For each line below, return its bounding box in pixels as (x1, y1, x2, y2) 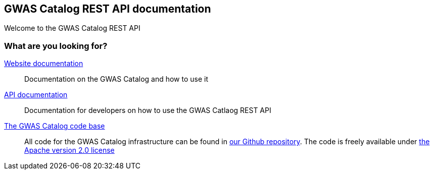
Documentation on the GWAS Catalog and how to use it (24, 75, 209, 84)
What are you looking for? (4, 40, 108, 51)
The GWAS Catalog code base (4, 122, 105, 131)
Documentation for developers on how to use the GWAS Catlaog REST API (24, 106, 271, 115)
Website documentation (4, 59, 83, 68)
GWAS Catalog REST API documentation (4, 3, 211, 15)
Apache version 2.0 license (24, 146, 115, 155)
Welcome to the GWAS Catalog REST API (4, 24, 140, 33)
